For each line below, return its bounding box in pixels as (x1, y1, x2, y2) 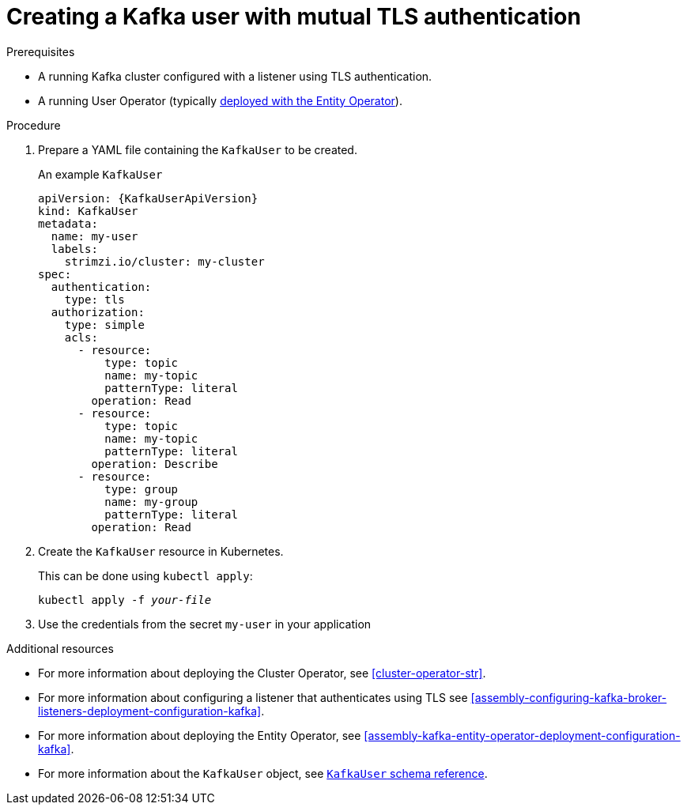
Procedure (6, 118, 61, 132)
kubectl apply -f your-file (38, 593, 212, 606)
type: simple (64, 318, 145, 331)
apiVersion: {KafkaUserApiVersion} (38, 191, 259, 205)
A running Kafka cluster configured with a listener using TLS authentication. (38, 69, 432, 83)
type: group (104, 482, 179, 496)
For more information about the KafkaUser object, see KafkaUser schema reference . (38, 766, 488, 780)
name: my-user (51, 229, 138, 243)
